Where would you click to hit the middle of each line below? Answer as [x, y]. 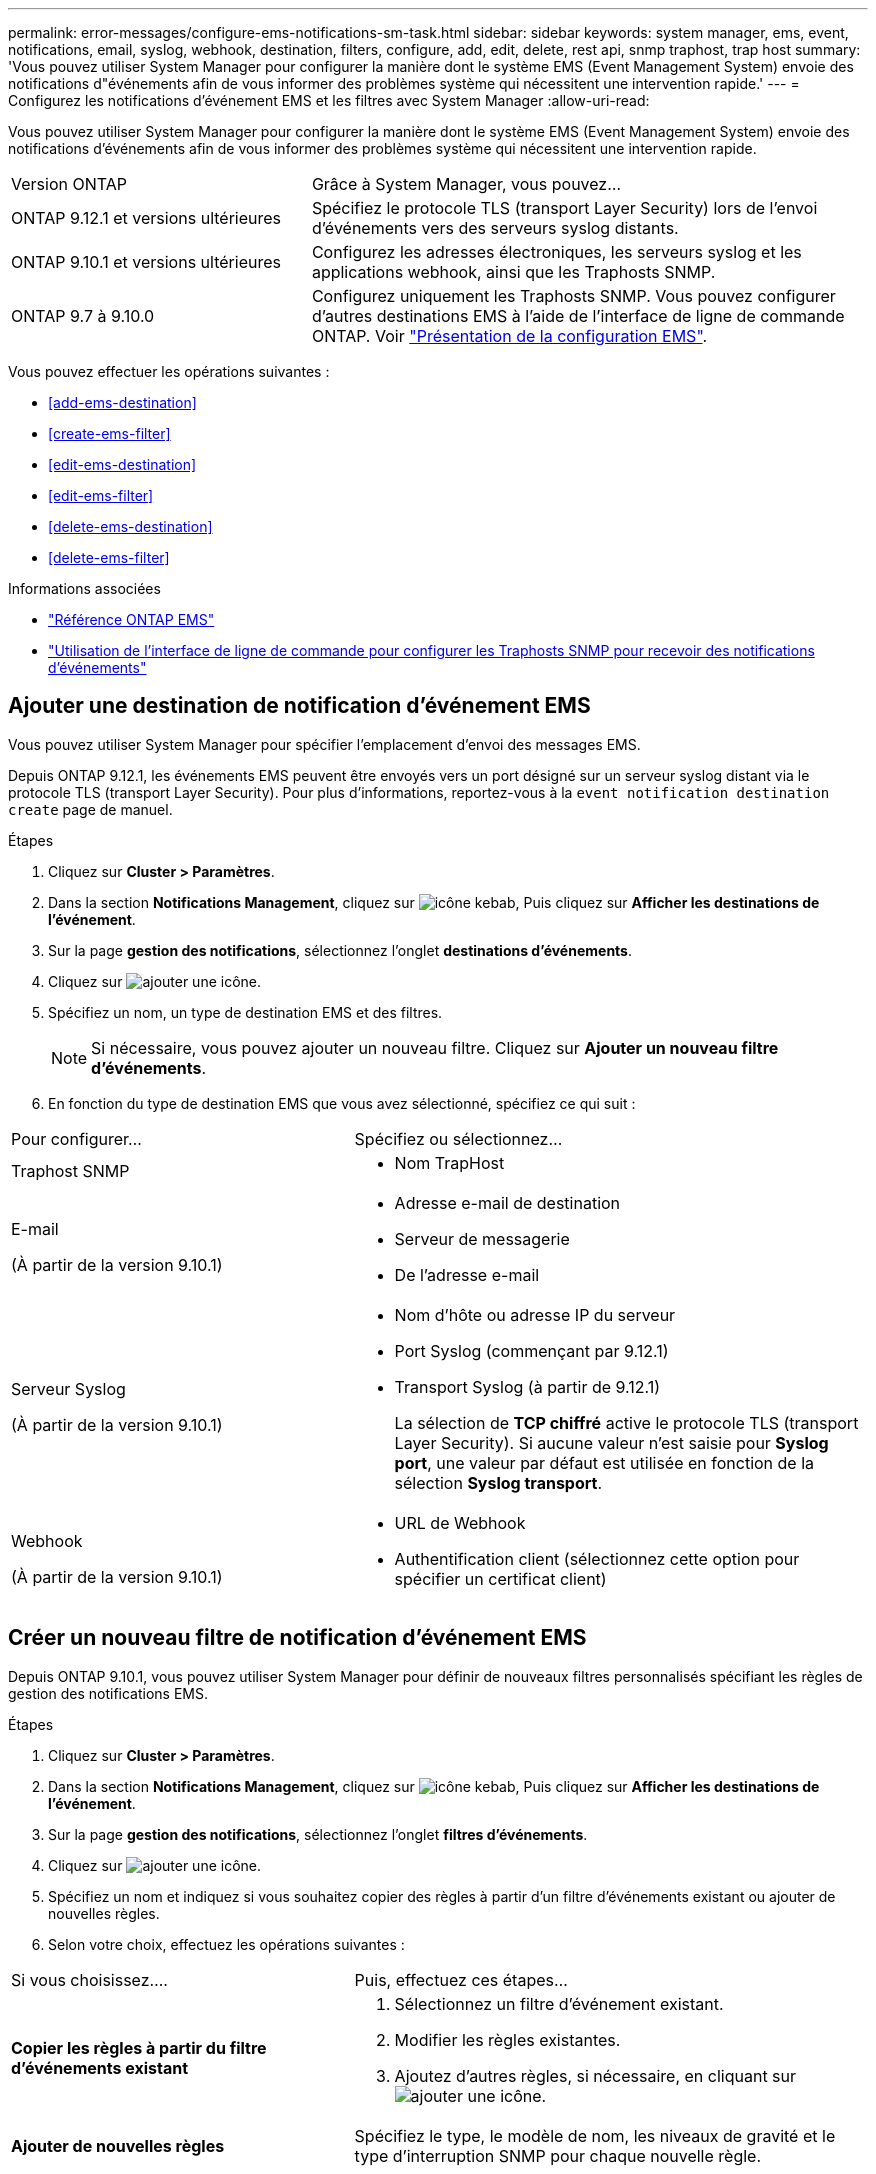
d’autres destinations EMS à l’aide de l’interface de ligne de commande [578, 316]
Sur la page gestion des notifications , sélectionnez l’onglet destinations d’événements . [340, 950]
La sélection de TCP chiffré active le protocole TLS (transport [626, 1422]
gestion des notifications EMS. [108, 1693]
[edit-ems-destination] [122, 464]
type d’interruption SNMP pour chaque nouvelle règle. [558, 2155]
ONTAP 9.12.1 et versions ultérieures [146, 218]
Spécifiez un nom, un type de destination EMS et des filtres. [245, 1012]
